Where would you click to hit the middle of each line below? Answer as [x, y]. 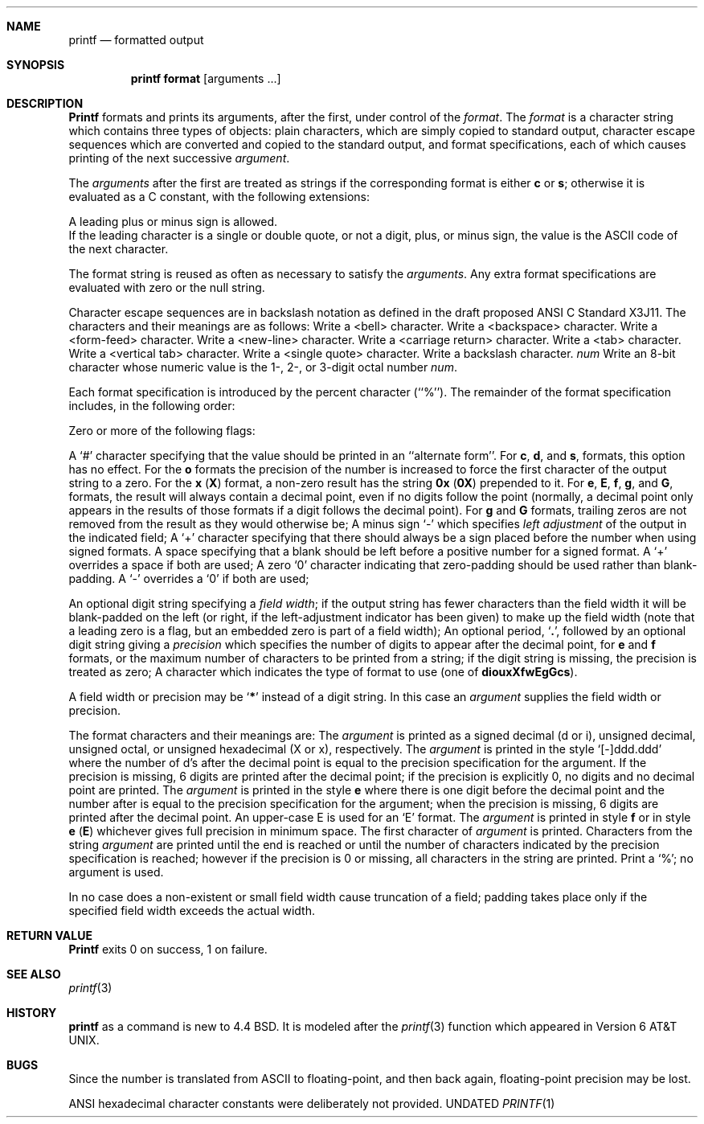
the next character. [119, 249]
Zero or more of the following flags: [162, 431]
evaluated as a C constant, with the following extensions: [219, 197]
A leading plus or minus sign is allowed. [173, 222]
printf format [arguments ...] [206, 78]
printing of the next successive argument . [179, 158]
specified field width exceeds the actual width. [192, 911]
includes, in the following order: [152, 406]
